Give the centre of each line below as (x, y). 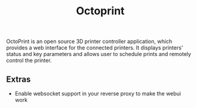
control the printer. (29, 60)
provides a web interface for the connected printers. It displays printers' (95, 48)
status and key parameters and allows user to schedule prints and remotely (99, 54)
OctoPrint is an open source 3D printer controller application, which (89, 41)
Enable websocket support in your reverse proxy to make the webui (98, 93)
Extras (19, 79)
